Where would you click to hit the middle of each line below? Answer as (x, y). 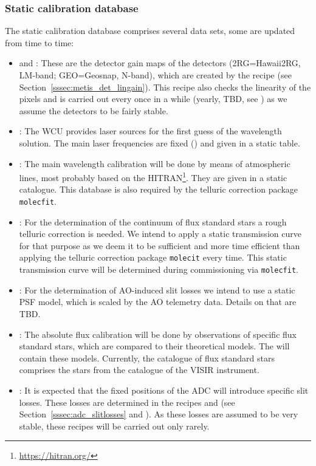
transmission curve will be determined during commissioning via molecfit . (159, 269)
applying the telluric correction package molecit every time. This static (153, 257)
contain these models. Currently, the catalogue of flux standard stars (147, 358)
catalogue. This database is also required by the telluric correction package (159, 189)
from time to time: (39, 42)
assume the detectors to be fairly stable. (94, 110)
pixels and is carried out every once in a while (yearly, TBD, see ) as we (153, 99)
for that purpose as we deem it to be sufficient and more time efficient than (160, 245)
